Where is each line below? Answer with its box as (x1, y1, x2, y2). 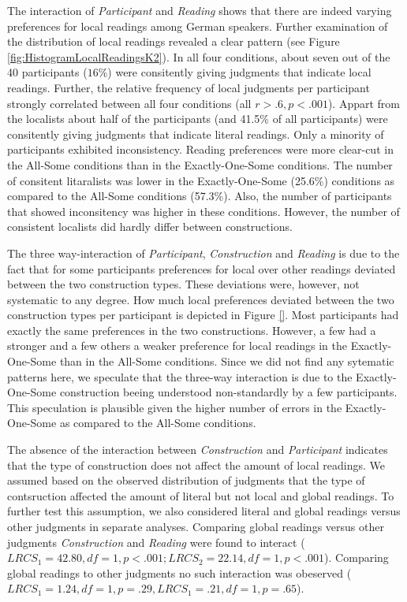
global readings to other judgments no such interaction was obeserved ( (7, 564, 352, 581)
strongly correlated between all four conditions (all (7, 95, 252, 111)
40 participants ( (7, 64, 88, 80)
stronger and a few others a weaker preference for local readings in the (7, 337, 348, 354)
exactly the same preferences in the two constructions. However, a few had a (7, 321, 376, 338)
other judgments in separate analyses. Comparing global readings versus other (7, 518, 384, 534)
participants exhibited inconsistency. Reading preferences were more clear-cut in (7, 141, 394, 158)
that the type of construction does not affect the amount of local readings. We (7, 456, 386, 473)
